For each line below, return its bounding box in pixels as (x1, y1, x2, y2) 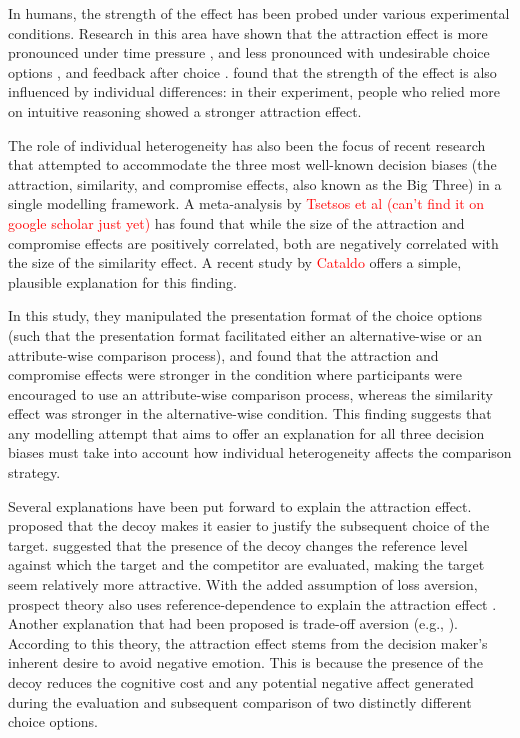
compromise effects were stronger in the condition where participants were (8, 364, 462, 385)
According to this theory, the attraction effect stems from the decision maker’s (8, 632, 488, 653)
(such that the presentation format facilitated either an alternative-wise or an (8, 324, 483, 345)
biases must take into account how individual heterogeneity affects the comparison (8, 442, 512, 463)
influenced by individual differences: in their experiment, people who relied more (8, 81, 500, 102)
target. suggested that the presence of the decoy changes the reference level (8, 534, 468, 555)
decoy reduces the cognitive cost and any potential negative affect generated (8, 672, 474, 692)
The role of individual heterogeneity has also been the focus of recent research (8, 134, 486, 155)
